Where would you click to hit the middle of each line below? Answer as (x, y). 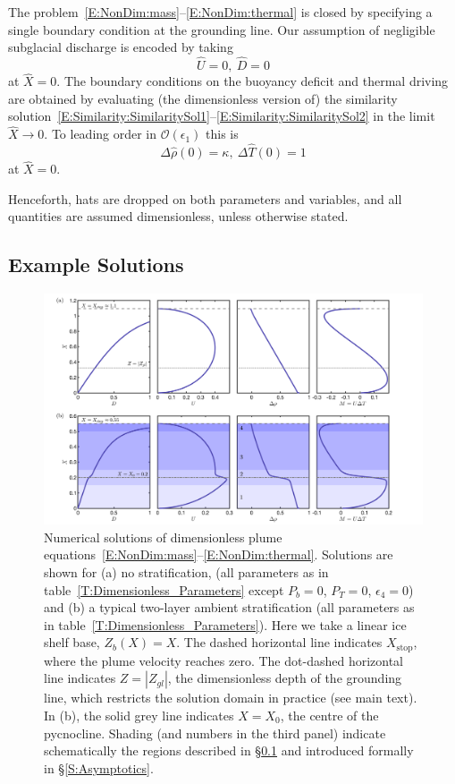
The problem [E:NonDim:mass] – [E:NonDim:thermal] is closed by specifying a (220, 12)
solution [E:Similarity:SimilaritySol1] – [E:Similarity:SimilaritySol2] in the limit (222, 116)
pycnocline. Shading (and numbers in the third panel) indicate (215, 733)
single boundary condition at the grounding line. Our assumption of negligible (222, 29)
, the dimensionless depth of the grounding (285, 678)
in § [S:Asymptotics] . (99, 767)
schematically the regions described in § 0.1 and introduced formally (229, 750)
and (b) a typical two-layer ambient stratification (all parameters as (229, 607)
